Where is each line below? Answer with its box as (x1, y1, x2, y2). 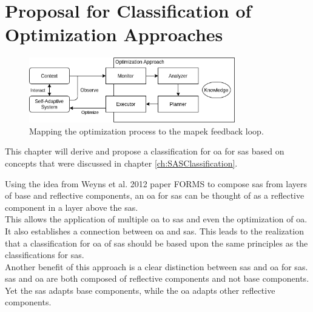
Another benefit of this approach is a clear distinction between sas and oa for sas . (5, 260, 308, 273)
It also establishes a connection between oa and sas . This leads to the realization (5, 224, 304, 237)
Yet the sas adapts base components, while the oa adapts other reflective (5, 284, 275, 296)
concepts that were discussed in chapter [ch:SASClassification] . (5, 156, 238, 169)
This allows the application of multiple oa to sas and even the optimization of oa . (5, 213, 308, 225)
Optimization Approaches (5, 22, 223, 47)
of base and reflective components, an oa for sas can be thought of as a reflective (5, 189, 305, 202)
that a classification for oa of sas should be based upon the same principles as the (5, 236, 308, 249)
